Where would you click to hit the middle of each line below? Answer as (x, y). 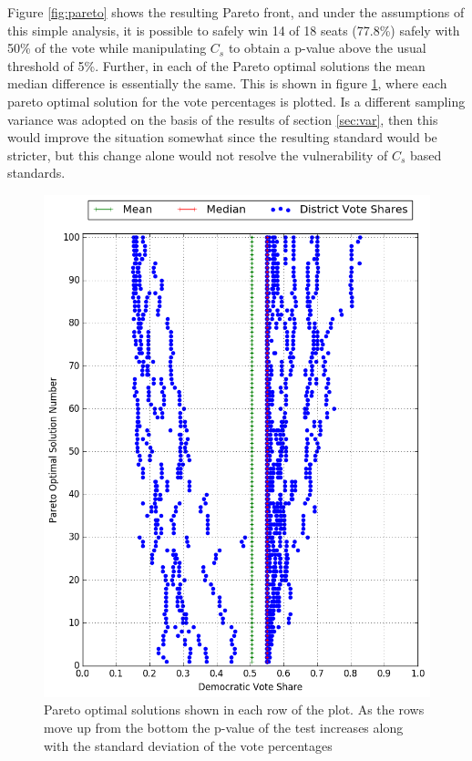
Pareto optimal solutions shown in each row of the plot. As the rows (234, 710)
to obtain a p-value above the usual (327, 48)
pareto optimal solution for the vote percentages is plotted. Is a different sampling (236, 101)
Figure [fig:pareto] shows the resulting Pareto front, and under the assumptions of (236, 12)
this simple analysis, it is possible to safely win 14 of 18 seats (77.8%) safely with (234, 30)
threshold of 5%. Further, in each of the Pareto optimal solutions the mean (216, 65)
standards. (36, 173)
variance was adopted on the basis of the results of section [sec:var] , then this (223, 119)
